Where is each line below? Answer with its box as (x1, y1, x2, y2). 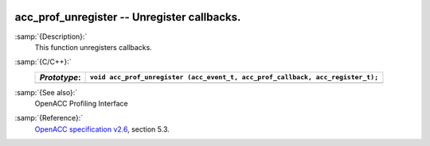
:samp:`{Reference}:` (14, 113, 84, 123)
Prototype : (39, 71, 81, 83)
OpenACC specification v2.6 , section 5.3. (34, 124, 170, 134)
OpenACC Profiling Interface (34, 99, 128, 109)
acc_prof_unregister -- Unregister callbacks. (14, 10, 241, 24)
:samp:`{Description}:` (14, 32, 88, 41)
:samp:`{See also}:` (14, 87, 78, 97)
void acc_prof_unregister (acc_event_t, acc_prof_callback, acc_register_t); (89, 73, 378, 82)
